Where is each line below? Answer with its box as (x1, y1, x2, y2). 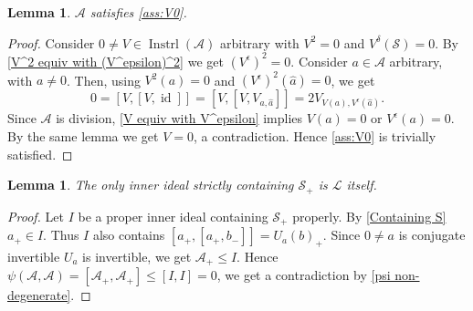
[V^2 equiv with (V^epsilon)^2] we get (7, 51, 224, 70)
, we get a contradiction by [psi (216, 265, 391, 285)
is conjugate (398, 225, 466, 244)
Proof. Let (7, 206, 64, 225)
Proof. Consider (7, 33, 95, 52)
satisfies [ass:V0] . (89, 3, 187, 21)
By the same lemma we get (7, 126, 159, 145)
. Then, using (66, 70, 141, 89)
